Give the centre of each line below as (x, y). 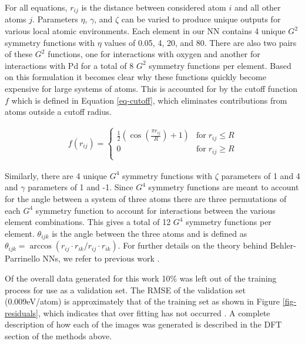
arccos (41, 247)
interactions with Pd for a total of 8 (69, 65)
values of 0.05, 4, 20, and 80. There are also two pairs (200, 42)
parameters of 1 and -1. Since (81, 187)
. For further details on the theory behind (193, 245)
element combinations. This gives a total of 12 (88, 222)
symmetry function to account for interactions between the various (155, 210)
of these (19, 54)
